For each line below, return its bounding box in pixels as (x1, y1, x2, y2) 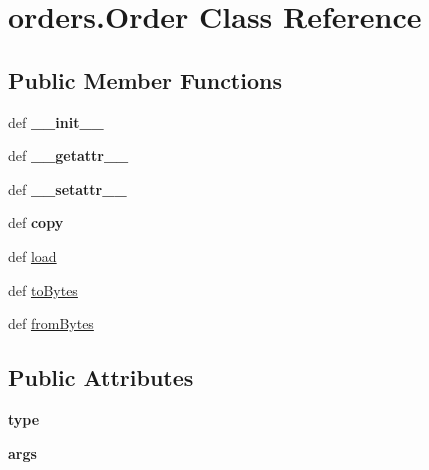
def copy (8, 212, 64, 233)
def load (8, 245, 57, 266)
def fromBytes (8, 313, 94, 334)
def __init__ (8, 111, 104, 132)
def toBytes (8, 279, 78, 300)
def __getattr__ (8, 145, 129, 166)
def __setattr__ (8, 178, 127, 199)
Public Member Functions (8, 64, 282, 95)
